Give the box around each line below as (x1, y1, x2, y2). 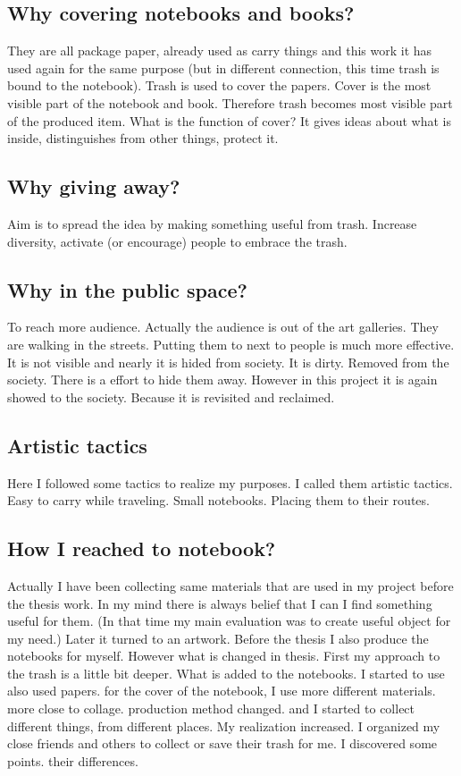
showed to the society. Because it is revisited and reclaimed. (7, 387, 335, 406)
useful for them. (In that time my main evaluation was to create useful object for (7, 612, 451, 630)
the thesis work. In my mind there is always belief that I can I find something (7, 594, 432, 612)
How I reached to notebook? (7, 535, 276, 562)
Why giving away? (7, 173, 180, 200)
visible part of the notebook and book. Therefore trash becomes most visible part (7, 93, 453, 112)
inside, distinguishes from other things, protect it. (7, 129, 279, 148)
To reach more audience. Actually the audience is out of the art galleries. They (7, 317, 439, 336)
